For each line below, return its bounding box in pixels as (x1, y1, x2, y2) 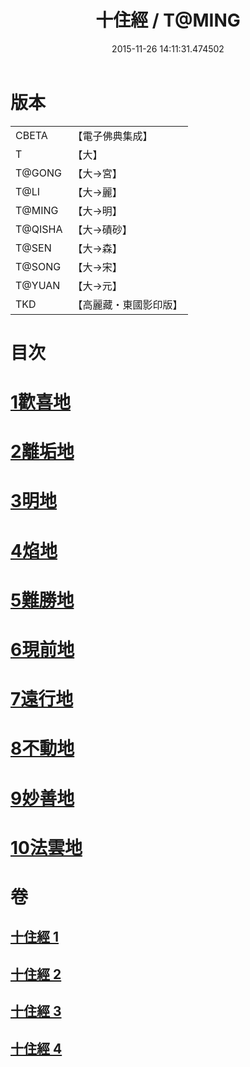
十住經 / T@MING (95, 9, 241, 32)
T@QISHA (15, 222, 63, 236)
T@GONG (15, 166, 62, 180)
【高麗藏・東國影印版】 (72, 297, 183, 311)
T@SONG (15, 259, 62, 273)
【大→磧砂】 (72, 222, 133, 236)
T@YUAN (15, 278, 61, 292)
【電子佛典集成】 (72, 129, 153, 143)
